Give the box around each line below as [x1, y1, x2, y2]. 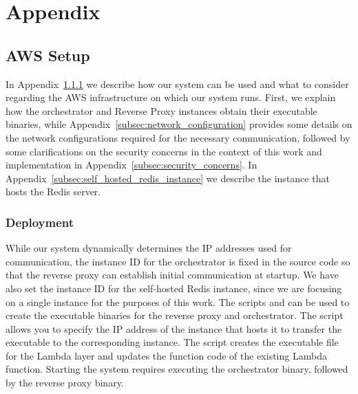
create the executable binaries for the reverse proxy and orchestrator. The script [6, 308, 344, 322]
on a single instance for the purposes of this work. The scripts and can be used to [6, 294, 350, 309]
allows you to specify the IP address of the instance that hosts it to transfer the [6, 321, 342, 336]
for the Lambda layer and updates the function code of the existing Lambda [6, 348, 327, 362]
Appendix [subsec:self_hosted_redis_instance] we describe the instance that [6, 171, 330, 185]
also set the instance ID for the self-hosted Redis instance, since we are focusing [6, 281, 342, 295]
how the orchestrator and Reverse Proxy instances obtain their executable [6, 103, 317, 118]
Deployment [6, 213, 74, 230]
